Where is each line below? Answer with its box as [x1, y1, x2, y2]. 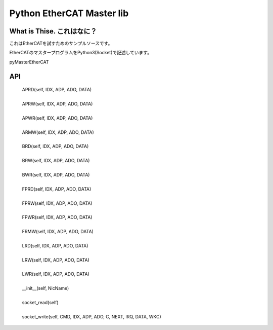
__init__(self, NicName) [22, 285, 69, 291]
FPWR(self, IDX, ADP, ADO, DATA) [22, 214, 93, 221]
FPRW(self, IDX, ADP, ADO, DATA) [22, 200, 93, 206]
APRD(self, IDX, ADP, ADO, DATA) [22, 87, 92, 93]
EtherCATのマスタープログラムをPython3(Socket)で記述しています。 [9, 50, 152, 56]
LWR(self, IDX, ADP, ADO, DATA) [22, 271, 89, 277]
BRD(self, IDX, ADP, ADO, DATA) [22, 143, 89, 150]
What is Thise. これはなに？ [9, 27, 97, 35]
